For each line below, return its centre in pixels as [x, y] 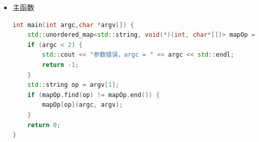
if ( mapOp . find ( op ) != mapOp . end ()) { [94, 95]
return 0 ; [44, 125]
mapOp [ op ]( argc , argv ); [83, 105]
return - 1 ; [61, 65]
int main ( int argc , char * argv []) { [73, 25]
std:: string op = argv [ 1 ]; [73, 85]
